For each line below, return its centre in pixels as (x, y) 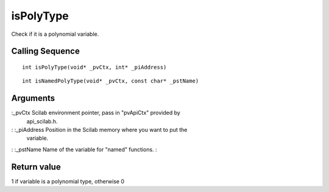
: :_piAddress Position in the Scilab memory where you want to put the (99, 130)
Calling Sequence (46, 51)
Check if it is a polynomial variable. (55, 34)
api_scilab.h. (42, 121)
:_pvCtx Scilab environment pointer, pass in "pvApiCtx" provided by (96, 113)
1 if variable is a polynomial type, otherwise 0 (68, 181)
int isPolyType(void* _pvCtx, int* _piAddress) (94, 67)
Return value (36, 167)
